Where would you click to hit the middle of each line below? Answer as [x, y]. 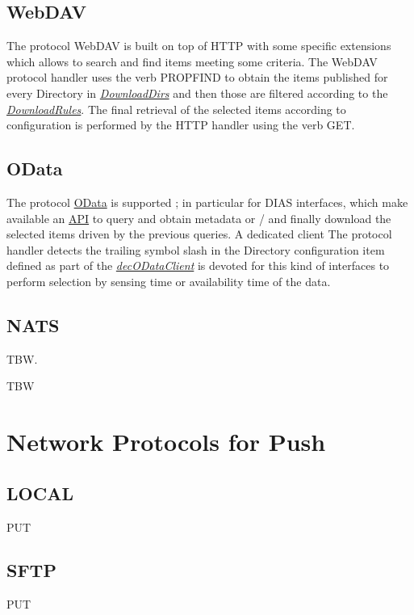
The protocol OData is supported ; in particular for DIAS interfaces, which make [207, 202]
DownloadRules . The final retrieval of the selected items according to [176, 109]
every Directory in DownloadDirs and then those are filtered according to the [197, 93]
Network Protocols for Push [166, 442]
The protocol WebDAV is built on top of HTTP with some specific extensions [199, 46]
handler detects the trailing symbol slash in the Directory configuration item [196, 249]
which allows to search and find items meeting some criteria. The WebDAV [192, 61]
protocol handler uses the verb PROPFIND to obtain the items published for [197, 77]
